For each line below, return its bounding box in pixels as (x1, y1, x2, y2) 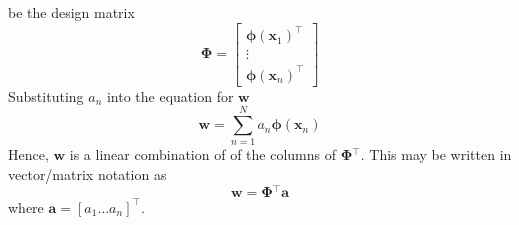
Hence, (8, 144, 49, 165)
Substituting (8, 85, 84, 106)
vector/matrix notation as (8, 164, 167, 184)
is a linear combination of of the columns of (69, 144, 336, 165)
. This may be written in (360, 144, 512, 165)
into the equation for (106, 85, 234, 106)
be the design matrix (8, 2, 135, 22)
